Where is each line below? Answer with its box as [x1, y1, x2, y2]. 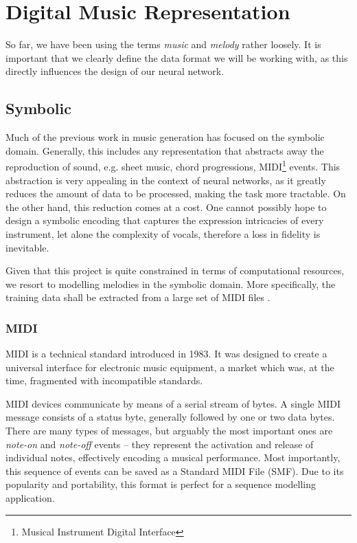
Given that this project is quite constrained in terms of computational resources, [5, 263, 345, 278]
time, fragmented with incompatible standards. [5, 373, 203, 388]
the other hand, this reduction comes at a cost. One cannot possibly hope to [5, 199, 327, 214]
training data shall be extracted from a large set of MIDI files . [5, 290, 270, 304]
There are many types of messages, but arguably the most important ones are [5, 423, 333, 438]
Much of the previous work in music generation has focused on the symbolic [5, 130, 325, 144]
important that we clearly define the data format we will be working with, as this [5, 50, 348, 65]
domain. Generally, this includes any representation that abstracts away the [5, 143, 324, 157]
